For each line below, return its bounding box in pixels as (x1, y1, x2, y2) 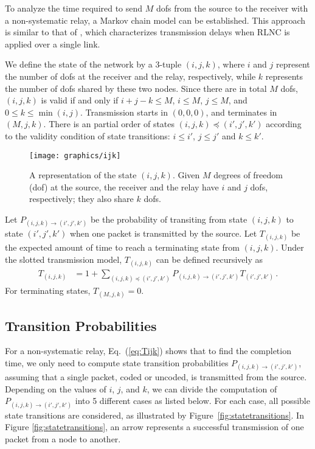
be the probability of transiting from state (90, 212, 247, 225)
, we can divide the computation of (147, 382, 277, 395)
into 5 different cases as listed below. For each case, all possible (75, 394, 310, 407)
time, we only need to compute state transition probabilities (5, 357, 229, 369)
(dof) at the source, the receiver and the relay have (29, 180, 219, 193)
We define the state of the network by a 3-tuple (5, 58, 182, 71)
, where (217, 58, 245, 71)
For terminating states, (5, 284, 91, 297)
